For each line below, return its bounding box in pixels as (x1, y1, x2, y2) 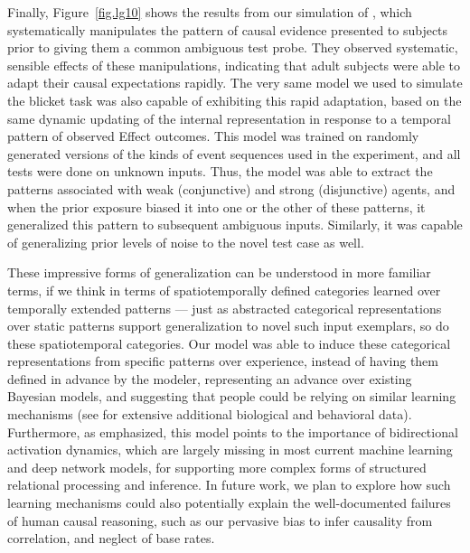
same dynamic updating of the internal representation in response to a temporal (7, 108, 451, 127)
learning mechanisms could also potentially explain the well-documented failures (7, 493, 451, 512)
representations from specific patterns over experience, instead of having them (7, 351, 438, 370)
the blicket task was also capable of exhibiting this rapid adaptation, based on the (7, 90, 462, 109)
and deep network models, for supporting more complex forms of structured (7, 457, 427, 476)
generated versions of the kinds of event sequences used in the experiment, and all (7, 144, 461, 163)
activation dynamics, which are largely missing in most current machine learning (7, 440, 453, 459)
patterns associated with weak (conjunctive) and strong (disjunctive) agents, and (7, 179, 456, 198)
